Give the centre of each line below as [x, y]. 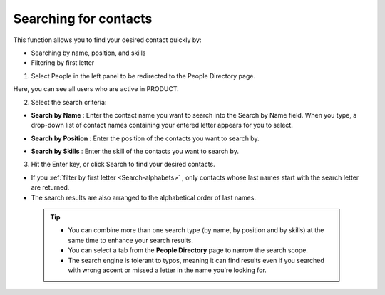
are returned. [50, 187]
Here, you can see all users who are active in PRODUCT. [96, 89]
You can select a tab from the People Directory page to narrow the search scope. [188, 250]
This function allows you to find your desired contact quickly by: [108, 40]
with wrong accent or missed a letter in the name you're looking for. [167, 270]
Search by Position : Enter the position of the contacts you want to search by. [145, 138]
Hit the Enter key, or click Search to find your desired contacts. [123, 165]
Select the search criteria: [69, 102]
